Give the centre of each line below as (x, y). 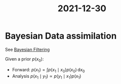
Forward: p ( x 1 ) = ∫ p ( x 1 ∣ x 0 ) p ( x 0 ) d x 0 (49, 70)
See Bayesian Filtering (28, 49)
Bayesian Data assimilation (61, 36)
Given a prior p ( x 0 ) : (24, 59)
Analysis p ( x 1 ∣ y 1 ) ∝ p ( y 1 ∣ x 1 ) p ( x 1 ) (47, 76)
